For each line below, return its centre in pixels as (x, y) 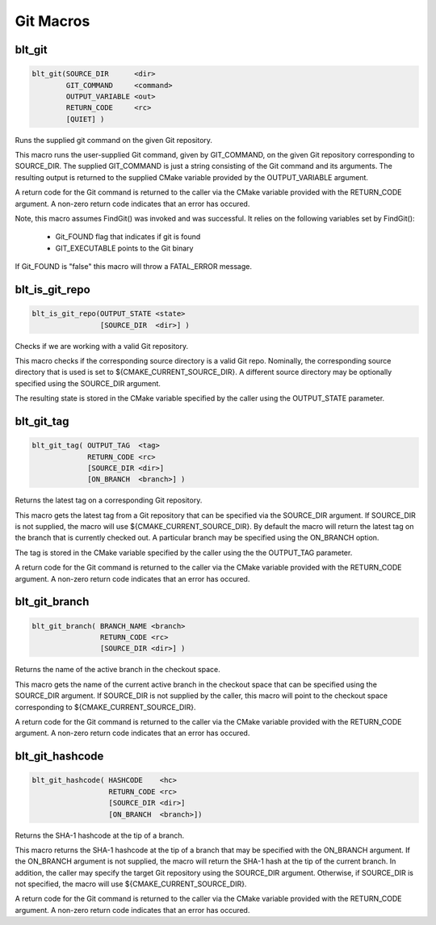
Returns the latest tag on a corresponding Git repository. (109, 500)
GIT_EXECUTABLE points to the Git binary (124, 248)
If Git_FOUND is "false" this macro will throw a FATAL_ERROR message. (133, 267)
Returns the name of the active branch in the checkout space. (118, 670)
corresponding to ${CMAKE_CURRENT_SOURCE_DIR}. (106, 707)
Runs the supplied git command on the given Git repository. (114, 140)
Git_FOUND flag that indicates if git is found (128, 237)
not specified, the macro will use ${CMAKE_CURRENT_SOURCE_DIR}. (131, 884)
